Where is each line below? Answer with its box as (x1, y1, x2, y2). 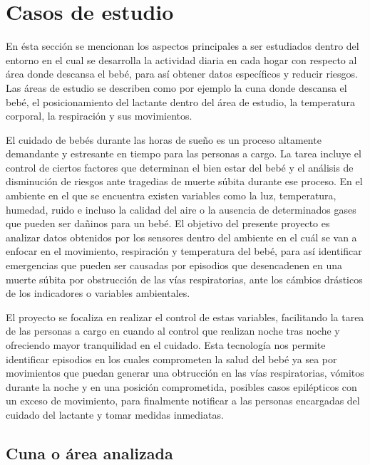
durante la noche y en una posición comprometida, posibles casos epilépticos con (6, 379, 357, 394)
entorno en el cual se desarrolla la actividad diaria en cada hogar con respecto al (6, 52, 357, 67)
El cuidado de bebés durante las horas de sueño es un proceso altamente (6, 132, 322, 147)
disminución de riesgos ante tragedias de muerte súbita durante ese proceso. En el (6, 174, 363, 189)
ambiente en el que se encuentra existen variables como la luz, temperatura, (6, 188, 336, 203)
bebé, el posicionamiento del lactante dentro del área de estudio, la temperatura (6, 94, 355, 109)
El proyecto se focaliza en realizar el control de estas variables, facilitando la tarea (6, 309, 364, 324)
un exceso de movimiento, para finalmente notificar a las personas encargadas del (6, 393, 360, 408)
